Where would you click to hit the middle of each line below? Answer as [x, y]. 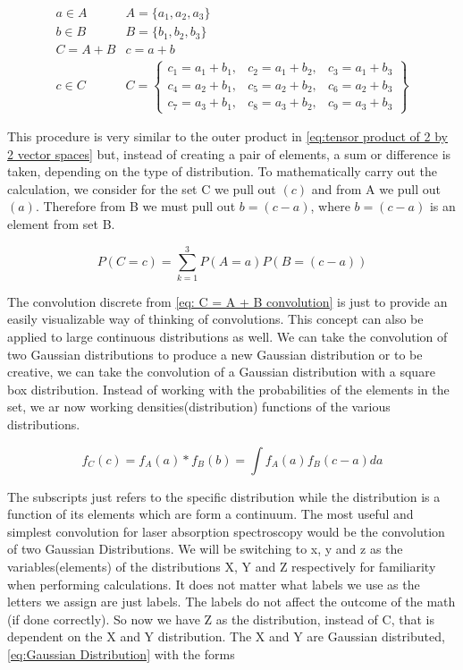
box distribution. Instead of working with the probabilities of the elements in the [228, 389]
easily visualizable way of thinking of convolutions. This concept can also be [215, 319]
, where [330, 206]
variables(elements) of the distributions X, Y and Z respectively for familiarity [222, 566]
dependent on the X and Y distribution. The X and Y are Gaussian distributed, [226, 636]
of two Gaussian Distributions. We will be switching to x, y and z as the [205, 549]
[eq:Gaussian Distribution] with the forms [121, 653]
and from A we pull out [376, 188]
